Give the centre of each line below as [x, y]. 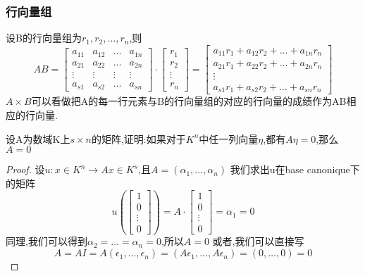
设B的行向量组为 [44, 38]
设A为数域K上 [38, 138]
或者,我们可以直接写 [258, 241]
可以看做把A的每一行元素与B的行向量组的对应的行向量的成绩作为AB [189, 101]
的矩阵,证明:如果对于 [138, 138]
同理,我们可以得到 [47, 241]
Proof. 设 [25, 169]
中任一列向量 [229, 138]
